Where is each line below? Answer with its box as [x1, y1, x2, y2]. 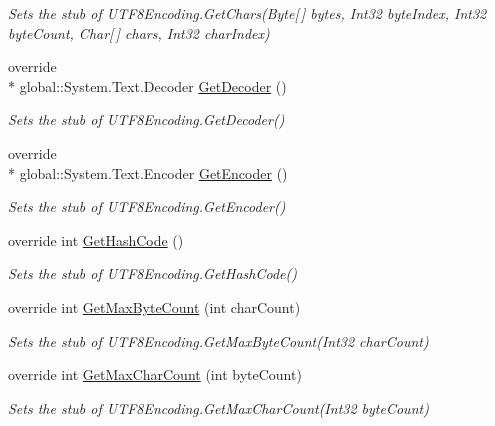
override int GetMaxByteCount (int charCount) [8, 296, 301, 317]
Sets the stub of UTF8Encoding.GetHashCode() [8, 263, 297, 284]
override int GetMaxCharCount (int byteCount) [8, 364, 302, 385]
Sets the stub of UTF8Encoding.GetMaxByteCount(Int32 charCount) [8, 330, 429, 351]
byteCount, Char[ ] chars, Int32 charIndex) [8, 22, 270, 43]
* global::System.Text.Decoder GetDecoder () [8, 75, 287, 96]
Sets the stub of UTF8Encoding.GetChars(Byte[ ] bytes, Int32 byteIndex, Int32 [8, 3, 487, 23]
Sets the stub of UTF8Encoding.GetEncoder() [8, 196, 286, 217]
